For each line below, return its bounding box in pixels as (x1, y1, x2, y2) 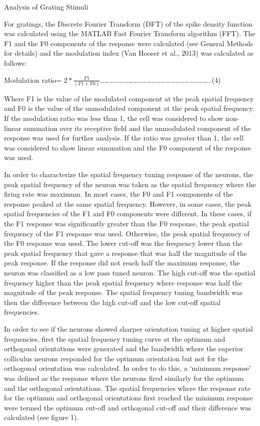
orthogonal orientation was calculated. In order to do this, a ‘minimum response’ (4, 363, 251, 373)
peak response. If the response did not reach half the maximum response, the (4, 257, 240, 268)
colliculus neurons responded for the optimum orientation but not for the (4, 353, 228, 363)
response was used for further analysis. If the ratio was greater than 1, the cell (4, 132, 244, 143)
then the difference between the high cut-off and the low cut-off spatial (4, 297, 220, 307)
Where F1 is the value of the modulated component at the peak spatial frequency (4, 93, 254, 103)
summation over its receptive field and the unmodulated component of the (23, 122, 251, 133)
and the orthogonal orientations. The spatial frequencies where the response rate (4, 382, 250, 393)
